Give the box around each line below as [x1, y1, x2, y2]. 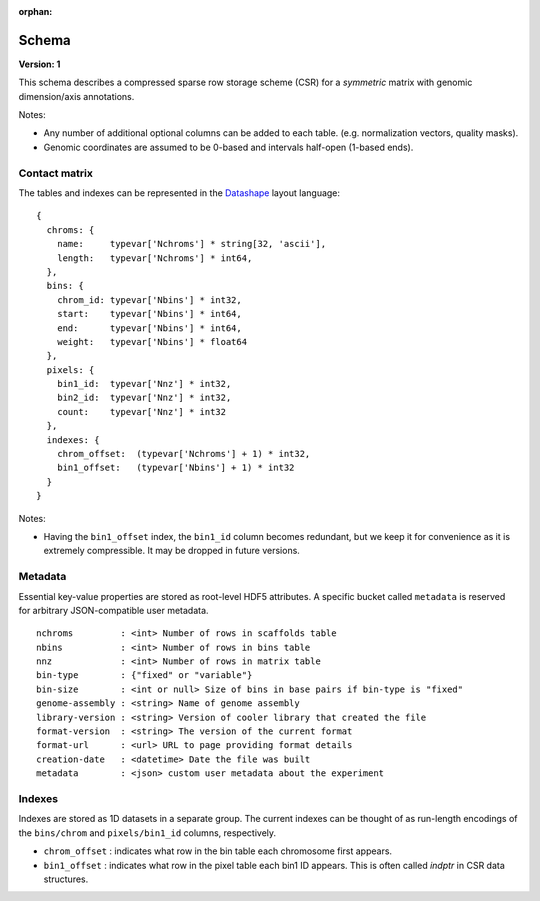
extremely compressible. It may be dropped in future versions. [43, 545, 300, 557]
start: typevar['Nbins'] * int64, [56, 308, 242, 320]
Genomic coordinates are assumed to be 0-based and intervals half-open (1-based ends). [43, 141, 414, 153]
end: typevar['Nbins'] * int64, [56, 322, 242, 334]
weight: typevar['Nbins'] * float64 [56, 336, 248, 347]
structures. [43, 873, 89, 885]
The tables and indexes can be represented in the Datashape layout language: [18, 187, 340, 199]
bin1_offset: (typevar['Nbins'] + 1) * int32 [56, 462, 295, 474]
